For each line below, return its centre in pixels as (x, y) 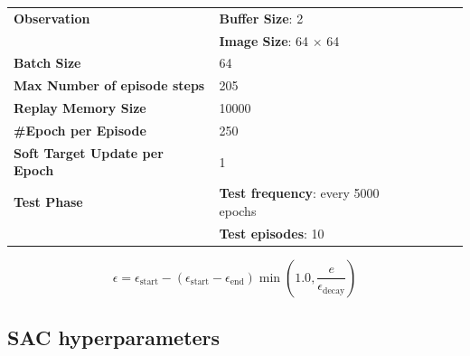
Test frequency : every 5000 (299, 193)
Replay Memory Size (80, 108)
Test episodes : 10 (272, 233)
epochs (238, 210)
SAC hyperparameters (114, 337)
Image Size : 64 (264, 40)
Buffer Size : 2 (261, 18)
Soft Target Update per (89, 152)
